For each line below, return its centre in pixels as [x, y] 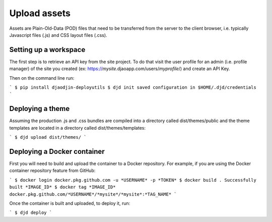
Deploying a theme [40, 109]
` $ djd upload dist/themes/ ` [48, 137]
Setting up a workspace [47, 50]
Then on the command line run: [42, 78]
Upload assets [40, 13]
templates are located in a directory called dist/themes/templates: [78, 128]
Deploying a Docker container [57, 151]
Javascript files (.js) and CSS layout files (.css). [58, 35]
